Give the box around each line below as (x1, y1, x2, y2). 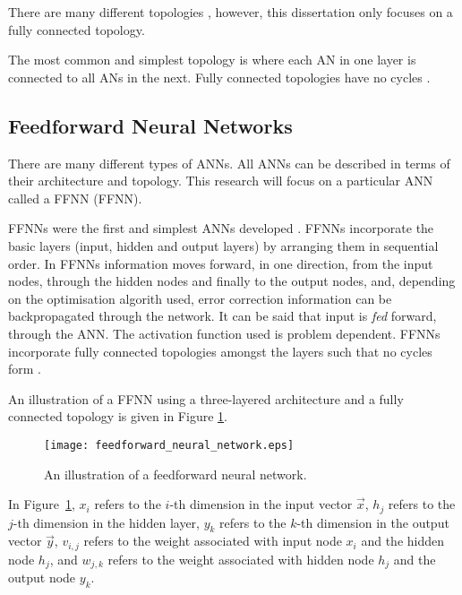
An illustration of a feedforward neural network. (44, 464, 307, 483)
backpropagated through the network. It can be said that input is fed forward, (8, 306, 437, 325)
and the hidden (361, 531, 445, 550)
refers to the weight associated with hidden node (107, 549, 374, 568)
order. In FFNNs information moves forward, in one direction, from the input (8, 254, 433, 272)
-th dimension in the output (296, 513, 449, 531)
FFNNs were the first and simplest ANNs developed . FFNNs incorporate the (8, 219, 434, 237)
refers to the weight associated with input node (83, 531, 342, 550)
